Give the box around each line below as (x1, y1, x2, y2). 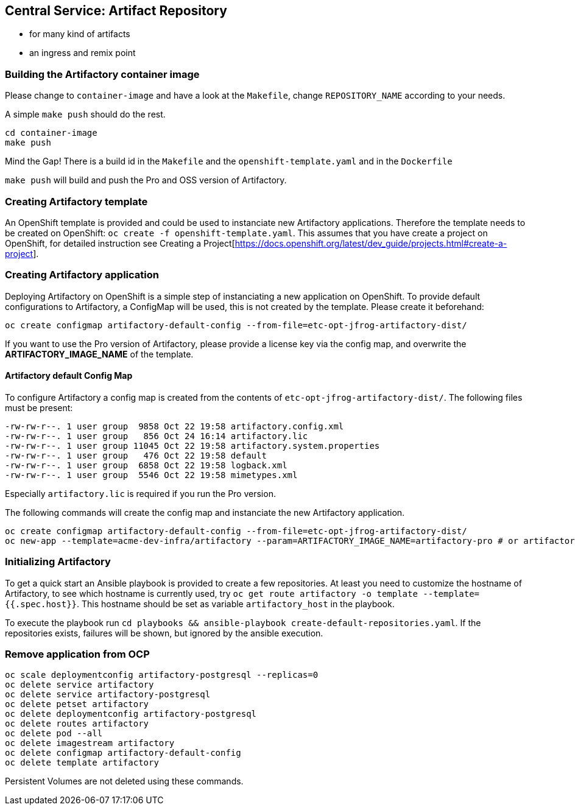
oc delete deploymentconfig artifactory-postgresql (5, 709, 257, 719)
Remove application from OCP (5, 648, 150, 661)
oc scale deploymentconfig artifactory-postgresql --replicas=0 (5, 670, 319, 680)
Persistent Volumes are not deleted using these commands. (5, 776, 244, 787)
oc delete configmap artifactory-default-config (5, 748, 241, 758)
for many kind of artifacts (29, 29, 130, 40)
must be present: (5, 402, 73, 413)
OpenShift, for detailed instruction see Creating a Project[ (5, 238, 235, 248)
